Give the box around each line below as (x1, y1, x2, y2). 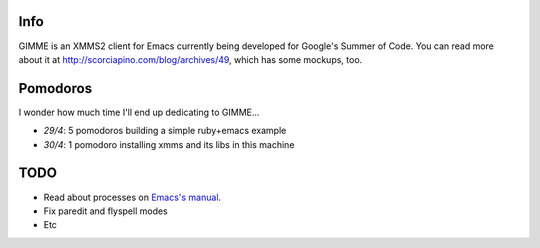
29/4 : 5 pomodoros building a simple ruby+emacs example (43, 125, 287, 137)
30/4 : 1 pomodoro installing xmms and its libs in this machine (43, 138, 295, 150)
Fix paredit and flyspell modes (43, 205, 169, 217)
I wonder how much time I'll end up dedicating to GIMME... (18, 106, 260, 118)
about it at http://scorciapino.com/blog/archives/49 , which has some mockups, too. (18, 53, 363, 65)
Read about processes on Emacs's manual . (43, 191, 222, 203)
